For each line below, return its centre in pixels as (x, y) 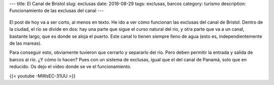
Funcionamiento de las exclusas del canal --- (57, 11)
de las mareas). (26, 43)
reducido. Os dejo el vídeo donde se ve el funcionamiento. (70, 67)
